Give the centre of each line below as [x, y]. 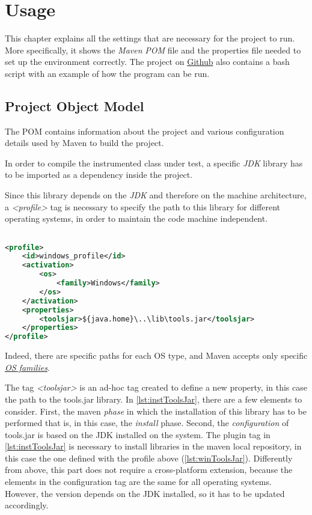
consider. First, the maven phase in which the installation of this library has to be [156, 411]
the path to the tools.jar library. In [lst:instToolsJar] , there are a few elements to [154, 399]
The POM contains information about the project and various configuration [145, 131]
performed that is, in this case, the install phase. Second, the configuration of [147, 423]
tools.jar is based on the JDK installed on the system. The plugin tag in [138, 434]
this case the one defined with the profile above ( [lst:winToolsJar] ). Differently [149, 458]
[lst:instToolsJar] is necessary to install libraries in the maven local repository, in [153, 446]
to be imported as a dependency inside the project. [99, 175]
